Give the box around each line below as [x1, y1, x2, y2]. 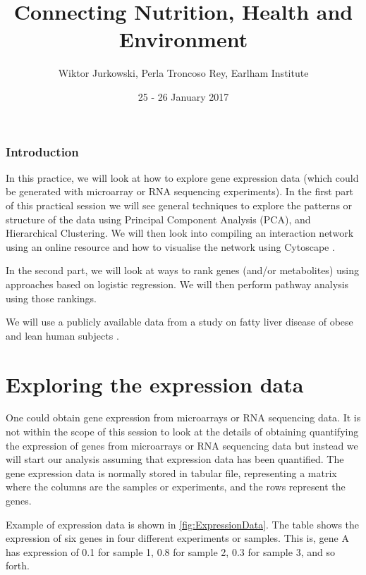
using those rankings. [6, 290, 97, 305]
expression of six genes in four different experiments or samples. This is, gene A [6, 531, 349, 545]
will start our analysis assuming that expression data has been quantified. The [6, 452, 344, 466]
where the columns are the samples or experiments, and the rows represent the [6, 479, 346, 494]
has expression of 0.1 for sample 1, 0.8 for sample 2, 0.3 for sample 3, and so [6, 544, 335, 559]
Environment [118, 25, 248, 54]
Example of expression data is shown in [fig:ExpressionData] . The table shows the [6, 517, 360, 531]
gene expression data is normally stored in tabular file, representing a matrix [6, 465, 337, 480]
